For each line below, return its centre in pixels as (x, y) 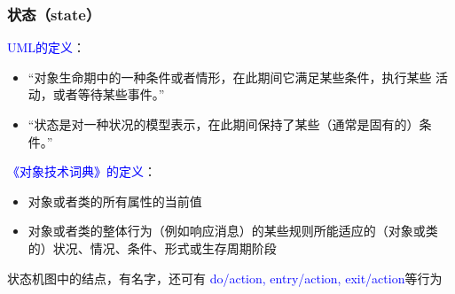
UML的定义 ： (47, 47)
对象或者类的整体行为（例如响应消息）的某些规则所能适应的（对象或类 (233, 231)
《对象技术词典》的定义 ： (82, 171)
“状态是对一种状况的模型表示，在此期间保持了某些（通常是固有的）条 (230, 124)
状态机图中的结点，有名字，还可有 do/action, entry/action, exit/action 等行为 (225, 278)
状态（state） (54, 14)
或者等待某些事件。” (109, 94)
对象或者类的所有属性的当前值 (115, 201)
